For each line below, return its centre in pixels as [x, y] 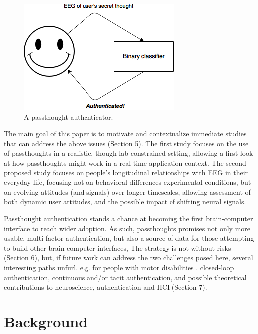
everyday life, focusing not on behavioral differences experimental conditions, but [128, 182]
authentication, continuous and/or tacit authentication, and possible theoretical [125, 277]
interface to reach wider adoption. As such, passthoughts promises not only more [127, 228]
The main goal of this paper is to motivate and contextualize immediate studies [125, 133]
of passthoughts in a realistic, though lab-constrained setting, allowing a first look [129, 153]
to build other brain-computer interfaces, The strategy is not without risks [118, 248]
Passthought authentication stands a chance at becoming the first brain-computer [129, 218]
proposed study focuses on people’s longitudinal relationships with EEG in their [126, 172]
